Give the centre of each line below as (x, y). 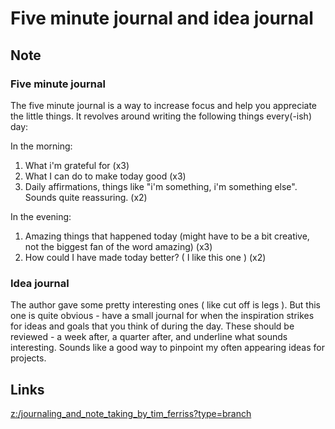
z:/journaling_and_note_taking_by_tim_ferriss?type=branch (131, 413)
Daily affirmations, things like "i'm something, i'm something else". (161, 186)
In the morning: (41, 146)
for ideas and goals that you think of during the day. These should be (152, 326)
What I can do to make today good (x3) (105, 176)
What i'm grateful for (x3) (77, 165)
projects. (28, 358)
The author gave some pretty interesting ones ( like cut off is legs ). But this (165, 305)
